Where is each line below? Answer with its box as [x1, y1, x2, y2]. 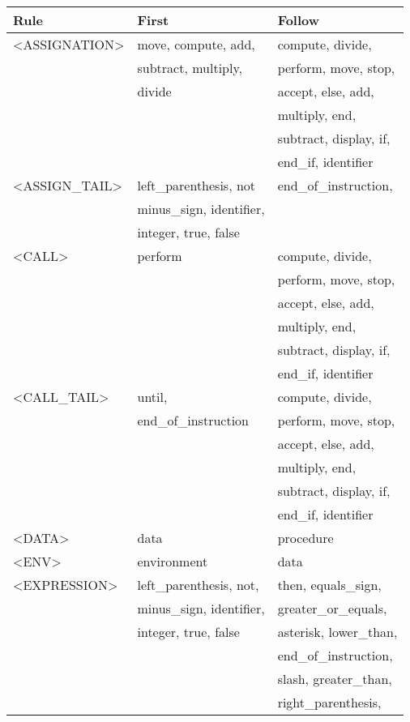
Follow [277, 11, 320, 29]
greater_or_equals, [277, 599, 387, 617]
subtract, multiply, [137, 58, 242, 77]
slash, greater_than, [277, 669, 392, 688]
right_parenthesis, [277, 693, 382, 711]
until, [137, 387, 168, 406]
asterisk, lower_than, [277, 622, 398, 641]
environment [137, 552, 208, 570]
